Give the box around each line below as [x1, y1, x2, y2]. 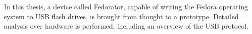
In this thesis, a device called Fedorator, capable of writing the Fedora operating [4, 1, 248, 11]
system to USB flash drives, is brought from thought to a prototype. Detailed [4, 11, 239, 21]
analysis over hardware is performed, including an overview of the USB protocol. [4, 21, 249, 31]
